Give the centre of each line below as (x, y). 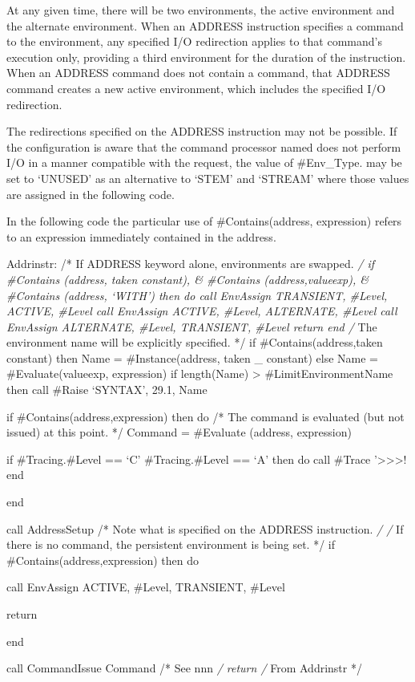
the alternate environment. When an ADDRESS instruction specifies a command (205, 25)
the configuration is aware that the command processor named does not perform (204, 146)
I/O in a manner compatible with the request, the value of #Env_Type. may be (204, 162)
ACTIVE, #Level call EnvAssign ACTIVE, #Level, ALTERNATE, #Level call (202, 311)
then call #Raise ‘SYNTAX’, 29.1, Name (107, 390)
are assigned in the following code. (91, 194)
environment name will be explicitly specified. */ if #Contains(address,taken (195, 342)
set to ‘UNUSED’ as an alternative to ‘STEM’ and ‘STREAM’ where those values (208, 178)
